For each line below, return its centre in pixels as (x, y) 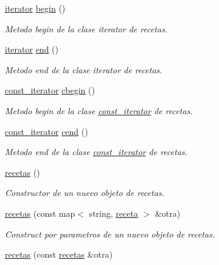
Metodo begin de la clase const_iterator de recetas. (99, 110)
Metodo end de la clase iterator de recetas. (84, 69)
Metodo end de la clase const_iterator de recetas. (96, 152)
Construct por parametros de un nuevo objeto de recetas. (110, 234)
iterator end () (32, 49)
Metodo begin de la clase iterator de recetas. (86, 28)
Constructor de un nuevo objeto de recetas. (85, 193)
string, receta (113, 213)
